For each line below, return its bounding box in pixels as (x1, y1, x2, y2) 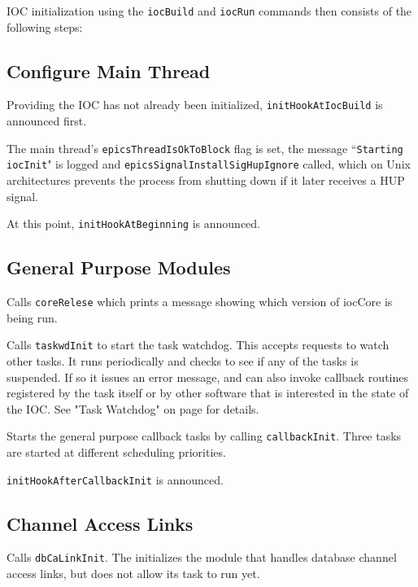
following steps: (7, 18, 83, 35)
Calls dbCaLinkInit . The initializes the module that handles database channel (7, 549, 397, 566)
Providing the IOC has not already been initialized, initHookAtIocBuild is (7, 96, 383, 113)
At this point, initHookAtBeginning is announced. (7, 215, 260, 232)
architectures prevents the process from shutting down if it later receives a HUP (7, 172, 405, 189)
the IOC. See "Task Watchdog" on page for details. (7, 400, 259, 417)
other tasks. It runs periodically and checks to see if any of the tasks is (7, 352, 359, 369)
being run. (7, 309, 58, 326)
